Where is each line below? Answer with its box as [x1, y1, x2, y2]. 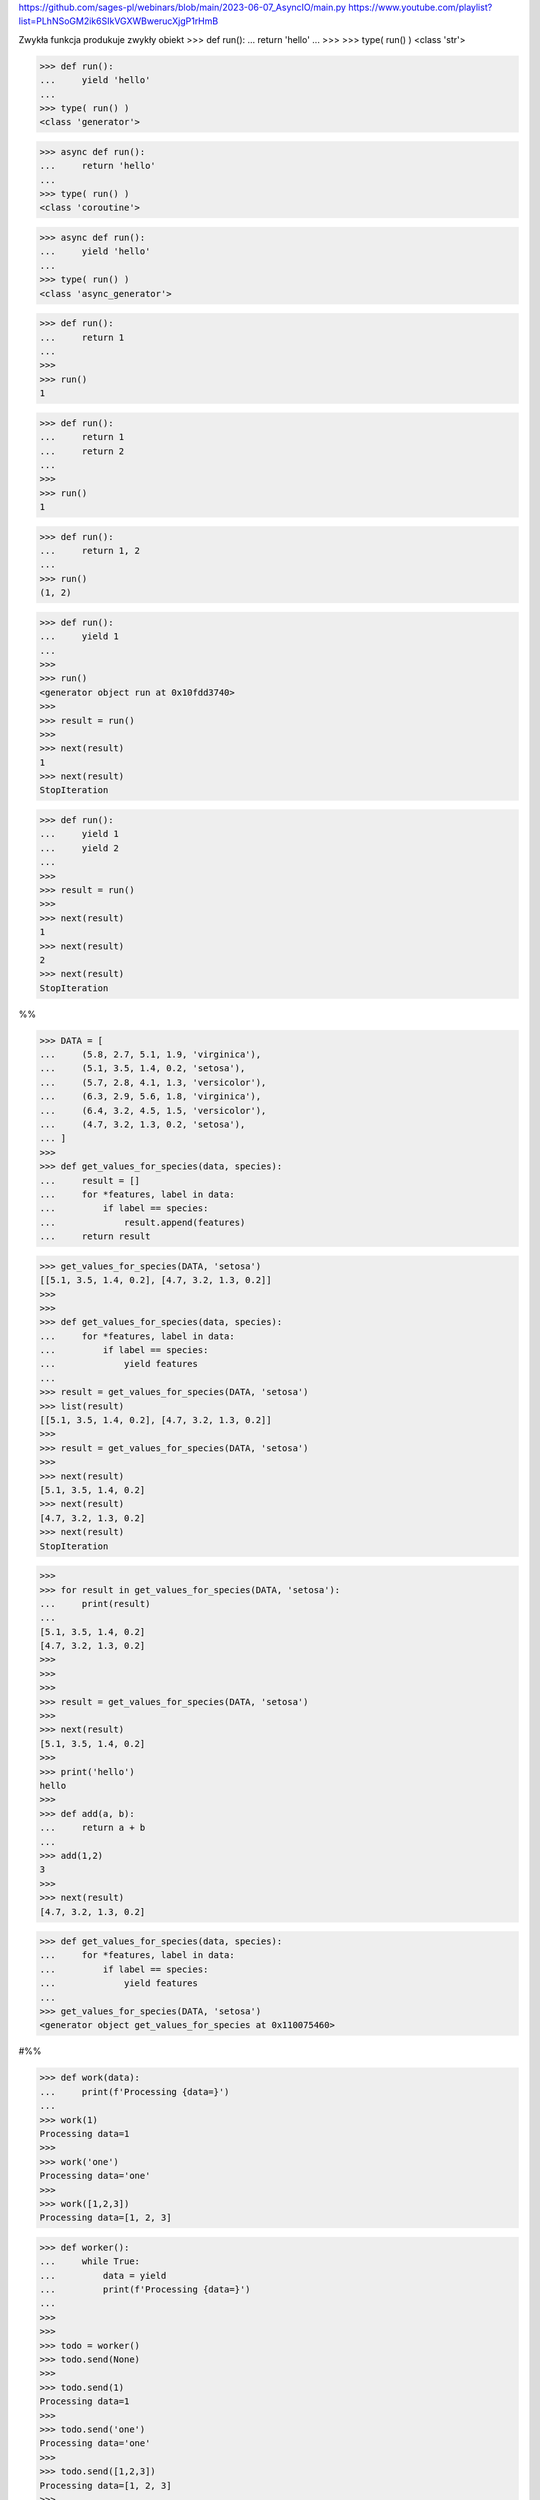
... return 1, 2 [39, 545, 140, 557]
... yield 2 [39, 842, 120, 854]
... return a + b [39, 1822, 146, 1834]
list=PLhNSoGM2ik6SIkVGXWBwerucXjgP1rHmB [18, 15, 219, 27]
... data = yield [39, 2270, 167, 2281]
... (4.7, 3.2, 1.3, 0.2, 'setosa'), [39, 1119, 246, 1130]
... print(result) [39, 1598, 151, 1609]
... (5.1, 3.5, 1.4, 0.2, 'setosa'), [39, 1063, 246, 1074]
